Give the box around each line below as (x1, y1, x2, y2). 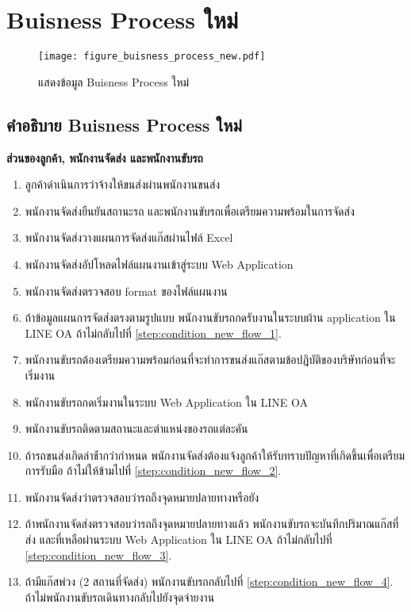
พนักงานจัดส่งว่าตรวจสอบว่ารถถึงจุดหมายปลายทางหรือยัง (25, 488, 259, 505)
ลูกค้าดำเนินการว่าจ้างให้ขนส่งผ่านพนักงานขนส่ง (25, 176, 221, 193)
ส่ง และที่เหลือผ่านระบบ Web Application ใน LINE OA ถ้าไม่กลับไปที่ (25, 531, 332, 548)
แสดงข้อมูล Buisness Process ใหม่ (38, 73, 190, 90)
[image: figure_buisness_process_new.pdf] (38, 51, 266, 63)
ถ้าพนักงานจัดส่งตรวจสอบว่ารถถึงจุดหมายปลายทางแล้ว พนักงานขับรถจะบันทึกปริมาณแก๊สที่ (25, 515, 399, 532)
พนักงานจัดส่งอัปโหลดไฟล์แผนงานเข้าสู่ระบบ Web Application (25, 255, 294, 272)
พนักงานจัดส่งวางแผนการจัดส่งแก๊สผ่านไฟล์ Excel (25, 229, 233, 246)
